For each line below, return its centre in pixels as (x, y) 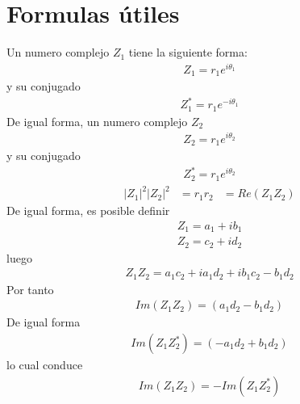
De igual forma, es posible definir (88, 210)
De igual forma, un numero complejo (97, 121)
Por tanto (30, 289)
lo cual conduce (45, 365)
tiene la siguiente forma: (188, 52)
